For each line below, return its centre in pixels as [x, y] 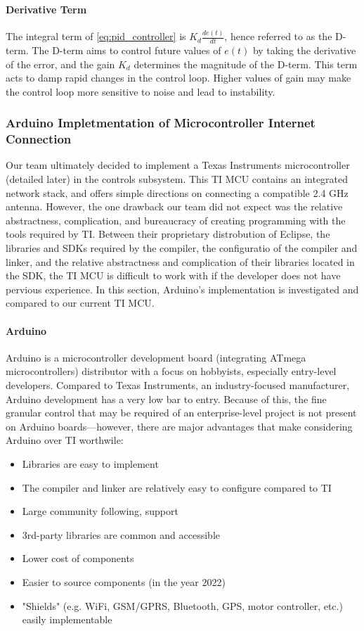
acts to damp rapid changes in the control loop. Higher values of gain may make [178, 78]
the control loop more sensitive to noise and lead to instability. [141, 91]
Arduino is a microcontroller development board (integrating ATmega [156, 357]
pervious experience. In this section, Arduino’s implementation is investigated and [182, 289]
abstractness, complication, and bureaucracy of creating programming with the [176, 220]
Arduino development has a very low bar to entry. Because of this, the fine [166, 399]
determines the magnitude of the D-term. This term [246, 64]
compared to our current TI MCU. [80, 303]
